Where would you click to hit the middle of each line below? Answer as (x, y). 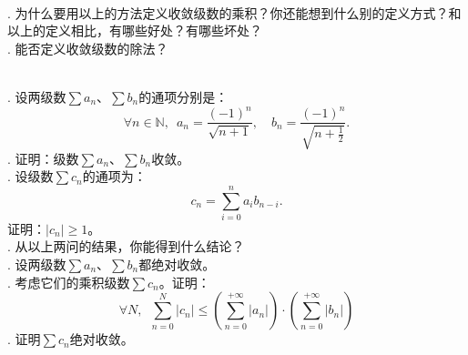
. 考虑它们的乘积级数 (69, 282)
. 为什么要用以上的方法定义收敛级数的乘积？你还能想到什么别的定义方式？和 (234, 12)
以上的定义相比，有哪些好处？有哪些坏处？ (135, 30)
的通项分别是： (183, 96)
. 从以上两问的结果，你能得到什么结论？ (126, 246)
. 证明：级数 (43, 158)
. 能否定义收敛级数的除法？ (88, 48)
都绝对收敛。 (177, 264)
